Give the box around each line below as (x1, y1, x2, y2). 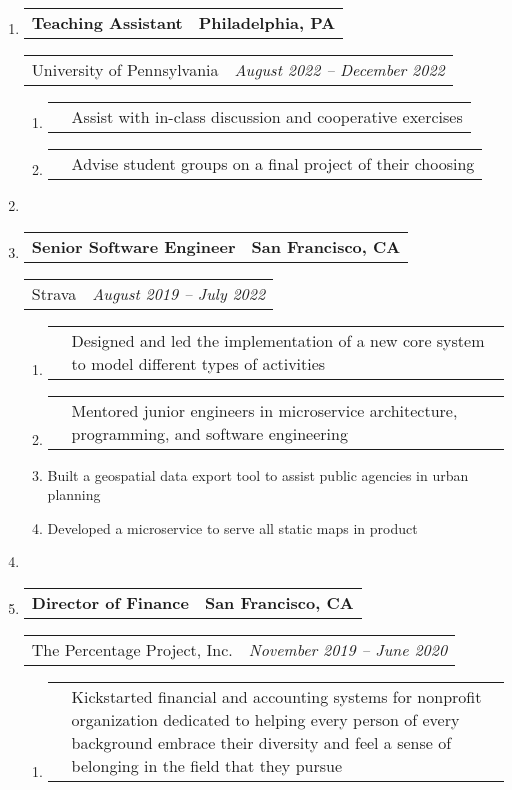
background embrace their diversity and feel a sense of (71, 730, 452, 754)
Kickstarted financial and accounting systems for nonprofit (71, 684, 482, 708)
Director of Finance (31, 590, 189, 614)
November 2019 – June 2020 (248, 637, 448, 661)
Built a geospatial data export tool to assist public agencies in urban (47, 464, 469, 485)
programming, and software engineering (71, 421, 348, 445)
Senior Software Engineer (31, 234, 236, 258)
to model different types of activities (71, 351, 326, 375)
